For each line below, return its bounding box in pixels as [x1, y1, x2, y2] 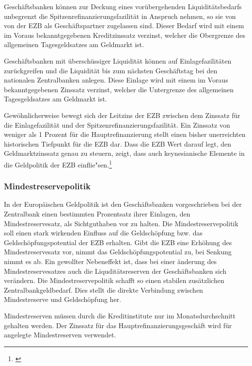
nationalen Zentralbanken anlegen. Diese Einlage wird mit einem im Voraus [4, 75, 228, 85]
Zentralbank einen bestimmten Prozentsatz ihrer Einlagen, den [4, 208, 190, 218]
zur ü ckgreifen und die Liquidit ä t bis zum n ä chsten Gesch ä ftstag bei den [4, 65, 218, 75]
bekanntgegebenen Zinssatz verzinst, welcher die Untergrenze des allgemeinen [4, 84, 234, 94]
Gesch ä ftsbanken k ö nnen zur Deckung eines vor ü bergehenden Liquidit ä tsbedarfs [4, 1, 242, 11]
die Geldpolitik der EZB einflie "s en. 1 [4, 158, 112, 169]
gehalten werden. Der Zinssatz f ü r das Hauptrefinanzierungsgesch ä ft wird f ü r [4, 320, 232, 330]
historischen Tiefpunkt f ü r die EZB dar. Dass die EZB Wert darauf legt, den [4, 138, 231, 149]
